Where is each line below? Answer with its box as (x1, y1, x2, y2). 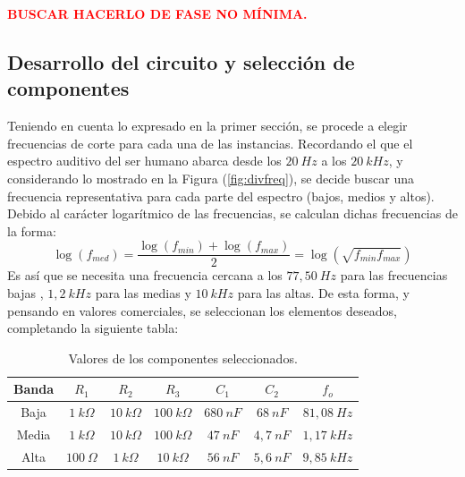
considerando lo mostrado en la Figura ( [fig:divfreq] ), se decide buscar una (7, 168, 414, 187)
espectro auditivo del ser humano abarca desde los (7, 151, 282, 170)
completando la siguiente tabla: (7, 319, 179, 337)
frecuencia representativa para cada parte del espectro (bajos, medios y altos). (7, 186, 435, 205)
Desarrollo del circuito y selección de (7, 47, 355, 75)
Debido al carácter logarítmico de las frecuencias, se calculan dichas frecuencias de (7, 204, 458, 223)
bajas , (7, 284, 44, 302)
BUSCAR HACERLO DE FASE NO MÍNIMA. (7, 4, 308, 22)
